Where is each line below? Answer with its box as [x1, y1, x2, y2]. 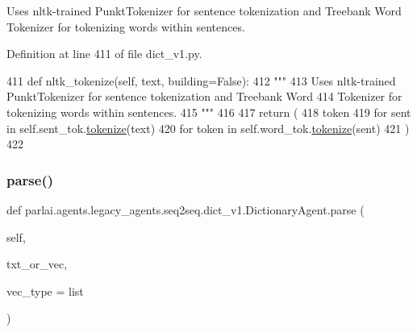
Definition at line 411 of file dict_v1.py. [6, 45, 202, 62]
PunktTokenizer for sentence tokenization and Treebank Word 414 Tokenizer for [6, 88, 402, 105]
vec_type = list [6, 282, 84, 299]
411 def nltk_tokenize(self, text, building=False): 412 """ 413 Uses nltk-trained [6, 72, 396, 89]
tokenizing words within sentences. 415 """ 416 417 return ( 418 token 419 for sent [6, 103, 411, 120]
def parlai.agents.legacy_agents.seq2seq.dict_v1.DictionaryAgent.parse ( [6, 201, 365, 218]
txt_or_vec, [6, 255, 68, 272]
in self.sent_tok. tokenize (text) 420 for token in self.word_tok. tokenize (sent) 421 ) [6, 119, 410, 136]
